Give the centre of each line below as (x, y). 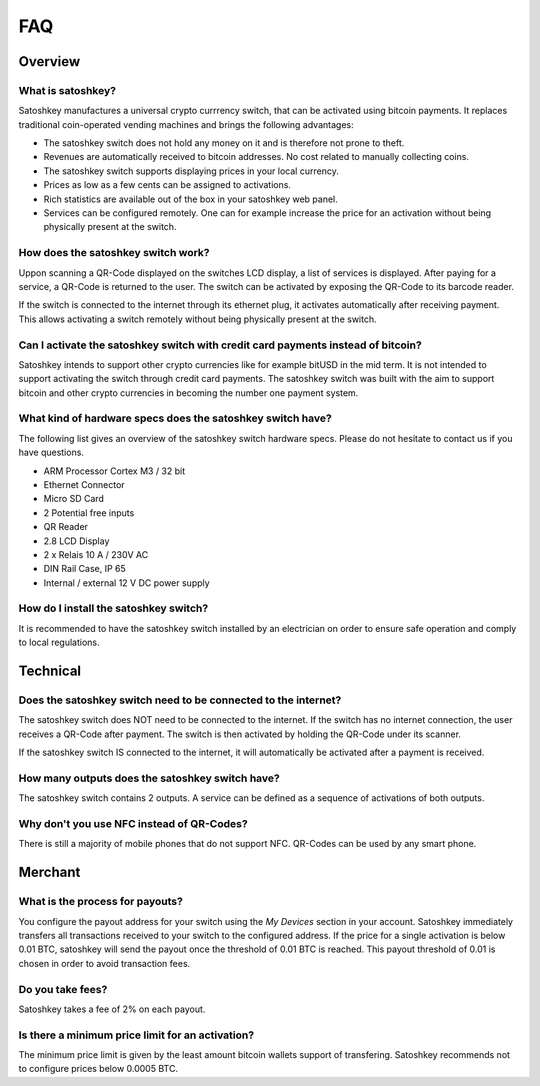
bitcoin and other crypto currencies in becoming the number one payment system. (188, 392)
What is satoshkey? (67, 90)
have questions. (51, 452)
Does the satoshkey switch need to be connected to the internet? (180, 700)
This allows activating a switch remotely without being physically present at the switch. (197, 319)
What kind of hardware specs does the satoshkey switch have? (175, 418)
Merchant (49, 872)
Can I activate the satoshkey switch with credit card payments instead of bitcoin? (220, 345)
